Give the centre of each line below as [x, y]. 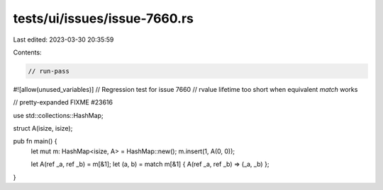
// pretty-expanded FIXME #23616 [63, 102]
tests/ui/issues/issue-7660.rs [104, 18]
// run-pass [49, 71]
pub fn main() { [35, 141]
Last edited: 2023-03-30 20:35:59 [63, 40]
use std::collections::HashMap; [58, 115]
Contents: [27, 52]
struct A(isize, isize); [43, 129]
